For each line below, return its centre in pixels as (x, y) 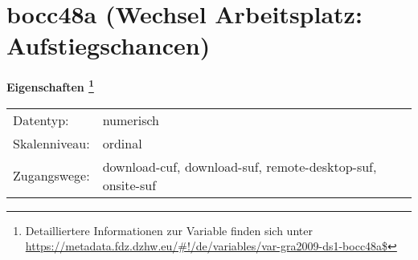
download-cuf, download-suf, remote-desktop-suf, (240, 166)
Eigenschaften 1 (50, 85)
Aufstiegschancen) (109, 45)
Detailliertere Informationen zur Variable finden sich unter (169, 230)
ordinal (122, 143)
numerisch (131, 120)
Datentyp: (41, 120)
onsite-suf (129, 185)
